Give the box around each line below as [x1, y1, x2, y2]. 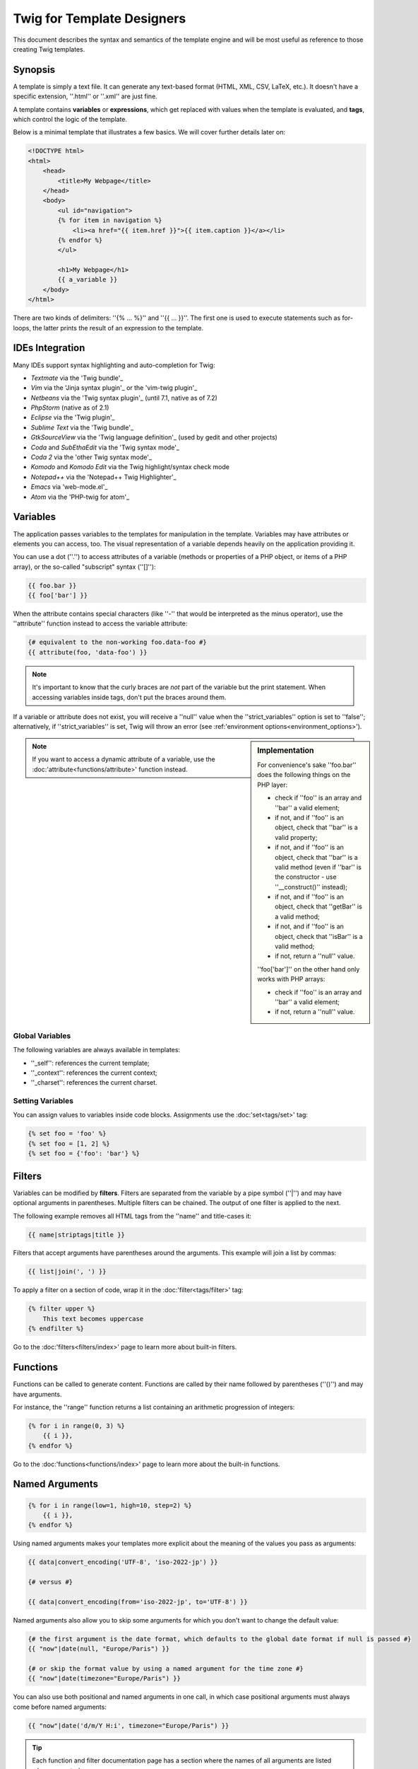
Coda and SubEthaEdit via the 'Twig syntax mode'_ [30, 443, 180, 451]
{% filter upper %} [28, 1305, 95, 1313]
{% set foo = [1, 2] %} [28, 1139, 111, 1148]
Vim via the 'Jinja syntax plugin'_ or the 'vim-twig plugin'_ [30, 384, 198, 392]
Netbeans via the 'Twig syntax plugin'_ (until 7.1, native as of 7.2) [30, 393, 218, 402]
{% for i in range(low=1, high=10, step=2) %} [28, 1501, 192, 1509]
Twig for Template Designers [13, 11, 186, 26]
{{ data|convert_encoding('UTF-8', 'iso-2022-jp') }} [28, 1558, 218, 1567]
